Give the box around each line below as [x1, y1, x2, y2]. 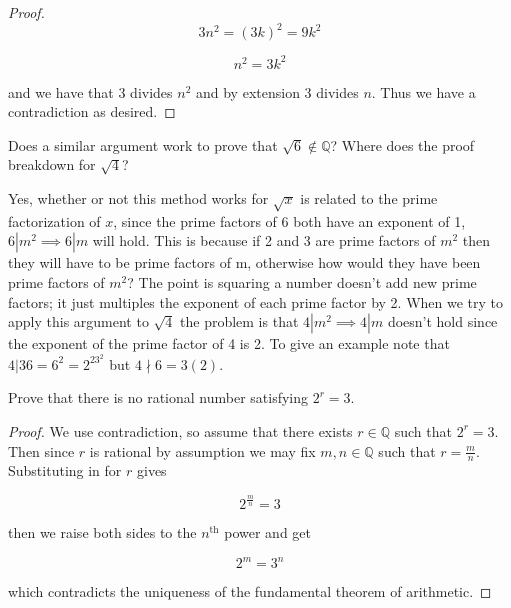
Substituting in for [8, 460, 122, 481]
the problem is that [180, 311, 299, 332]
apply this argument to [8, 311, 149, 332]
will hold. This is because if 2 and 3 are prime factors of [92, 230, 436, 251]
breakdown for [8, 154, 96, 175]
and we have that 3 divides [8, 81, 173, 102]
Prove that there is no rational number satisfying [8, 387, 309, 408]
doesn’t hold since [387, 311, 498, 332]
